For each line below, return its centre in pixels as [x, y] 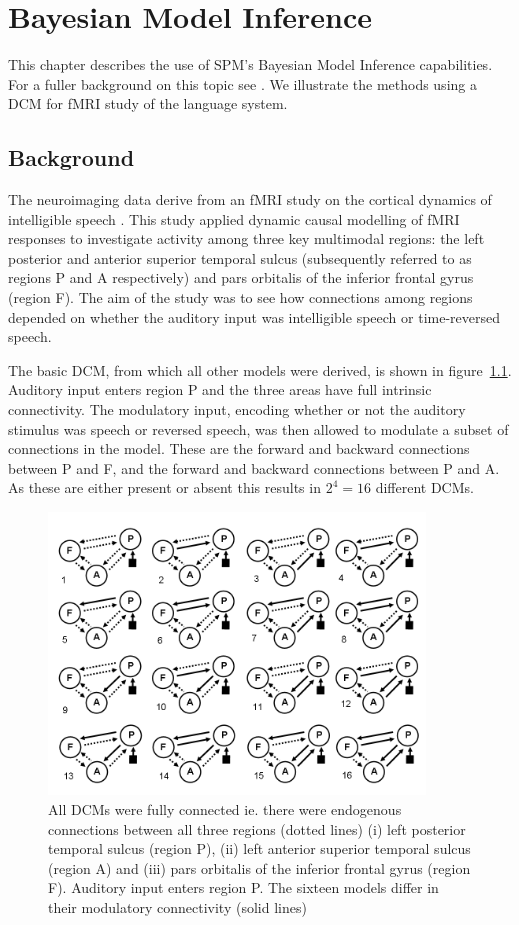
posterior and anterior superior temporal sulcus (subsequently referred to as [240, 257]
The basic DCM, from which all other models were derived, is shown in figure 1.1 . [260, 369]
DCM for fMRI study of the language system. [148, 103]
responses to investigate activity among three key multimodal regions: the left [246, 238]
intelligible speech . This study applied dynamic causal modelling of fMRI [234, 218]
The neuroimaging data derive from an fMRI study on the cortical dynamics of [250, 199]
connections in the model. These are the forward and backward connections [239, 448]
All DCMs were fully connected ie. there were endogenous [225, 809]
